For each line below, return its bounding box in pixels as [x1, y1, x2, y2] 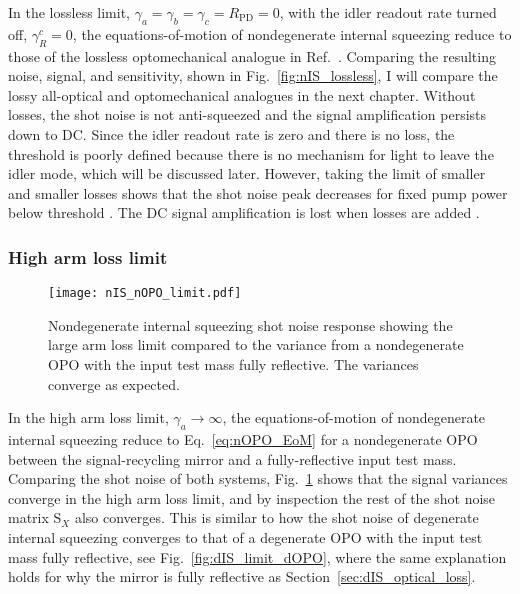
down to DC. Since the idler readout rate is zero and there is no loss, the [8, 123, 455, 144]
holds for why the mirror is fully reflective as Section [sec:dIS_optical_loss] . [8, 566, 476, 587]
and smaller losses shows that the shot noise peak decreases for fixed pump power [8, 182, 508, 203]
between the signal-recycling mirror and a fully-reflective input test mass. [8, 448, 457, 469]
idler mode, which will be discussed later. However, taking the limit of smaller [8, 163, 486, 184]
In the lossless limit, [8, 2, 131, 22]
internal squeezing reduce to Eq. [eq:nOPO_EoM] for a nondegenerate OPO [8, 428, 478, 449]
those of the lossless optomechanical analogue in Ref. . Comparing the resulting [8, 45, 496, 66]
